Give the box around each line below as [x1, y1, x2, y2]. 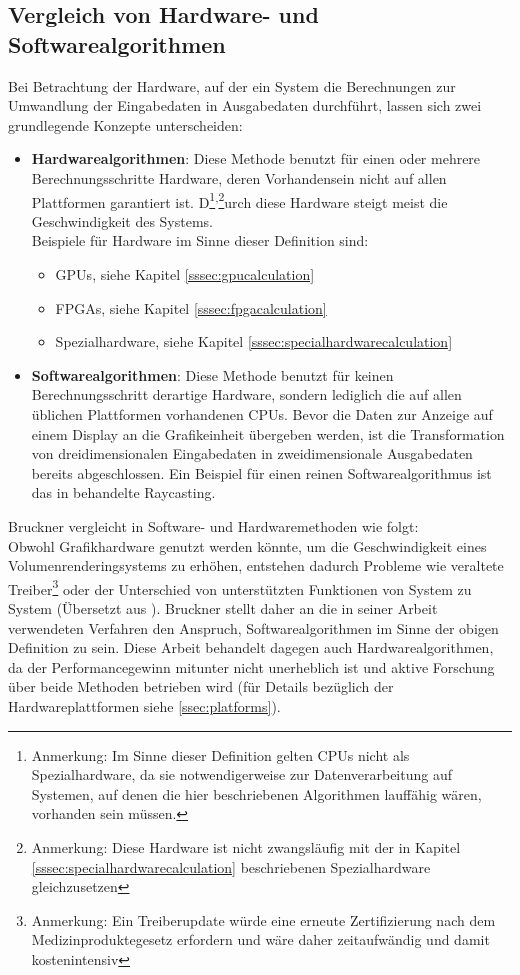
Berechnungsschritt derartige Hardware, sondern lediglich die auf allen [31, 384, 462, 405]
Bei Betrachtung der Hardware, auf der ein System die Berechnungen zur [8, 75, 456, 96]
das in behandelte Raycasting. [31, 482, 216, 503]
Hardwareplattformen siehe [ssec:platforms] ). [8, 695, 281, 716]
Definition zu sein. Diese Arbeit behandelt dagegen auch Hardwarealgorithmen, [8, 637, 494, 658]
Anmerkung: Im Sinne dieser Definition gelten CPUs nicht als [31, 744, 410, 765]
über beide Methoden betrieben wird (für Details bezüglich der [8, 676, 394, 697]
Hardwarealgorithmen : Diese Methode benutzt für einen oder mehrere [31, 148, 481, 169]
